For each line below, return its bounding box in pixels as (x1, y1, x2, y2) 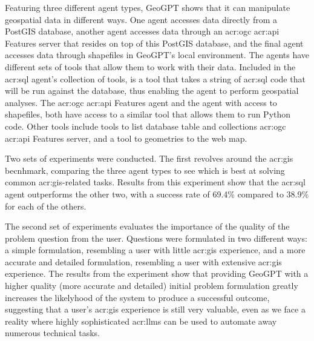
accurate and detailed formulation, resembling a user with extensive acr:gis (5, 255, 282, 268)
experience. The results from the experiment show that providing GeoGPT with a (5, 267, 309, 280)
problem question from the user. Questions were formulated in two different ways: (5, 231, 307, 244)
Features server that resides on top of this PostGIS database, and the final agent (5, 36, 304, 49)
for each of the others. (5, 199, 87, 212)
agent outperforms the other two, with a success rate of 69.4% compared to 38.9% (5, 187, 309, 200)
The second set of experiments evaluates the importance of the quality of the (5, 220, 290, 233)
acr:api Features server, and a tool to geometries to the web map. (5, 131, 247, 144)
